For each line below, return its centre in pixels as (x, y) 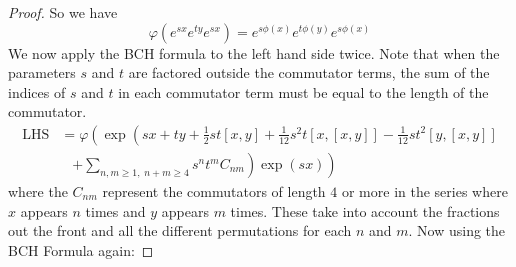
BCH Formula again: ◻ (81, 249)
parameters (42, 72)
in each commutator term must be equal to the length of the (303, 91)
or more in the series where (424, 191)
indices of (37, 91)
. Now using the (457, 230)
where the (38, 191)
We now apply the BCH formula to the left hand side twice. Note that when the (254, 52)
